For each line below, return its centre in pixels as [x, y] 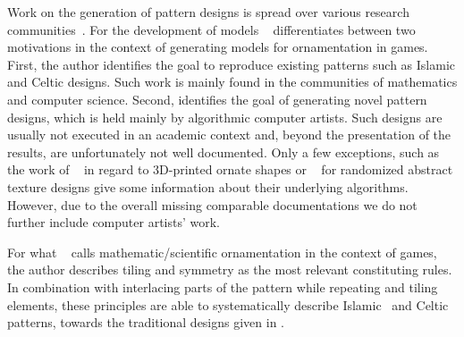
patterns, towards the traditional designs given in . [146, 322]
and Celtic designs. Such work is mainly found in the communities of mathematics [232, 82]
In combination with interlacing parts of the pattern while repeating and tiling [223, 286]
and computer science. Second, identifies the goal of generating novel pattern [217, 99]
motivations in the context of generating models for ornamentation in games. [218, 47]
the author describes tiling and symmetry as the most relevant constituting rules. [230, 270]
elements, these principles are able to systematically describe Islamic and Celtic [228, 304]
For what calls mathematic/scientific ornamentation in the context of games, [222, 252]
